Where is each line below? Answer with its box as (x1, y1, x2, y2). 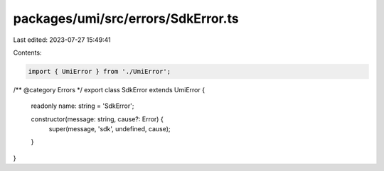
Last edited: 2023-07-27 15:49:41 (13, 35, 112, 44)
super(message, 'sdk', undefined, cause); (48, 125, 171, 133)
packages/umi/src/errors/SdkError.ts (13, 11, 239, 26)
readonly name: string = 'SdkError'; (31, 101, 134, 110)
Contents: (13, 48, 42, 57)
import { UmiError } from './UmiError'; (28, 67, 171, 75)
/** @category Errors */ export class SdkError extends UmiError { (13, 85, 206, 94)
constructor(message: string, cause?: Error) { (31, 114, 164, 123)
